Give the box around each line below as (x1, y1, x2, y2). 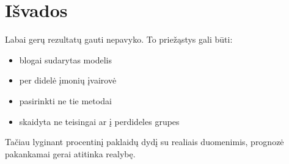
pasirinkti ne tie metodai (19, 94, 112, 107)
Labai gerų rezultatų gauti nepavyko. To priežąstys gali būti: (5, 33, 233, 46)
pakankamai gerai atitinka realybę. (5, 147, 136, 160)
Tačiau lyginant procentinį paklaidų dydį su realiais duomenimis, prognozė (5, 135, 284, 148)
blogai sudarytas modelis (19, 53, 112, 66)
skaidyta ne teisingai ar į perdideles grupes (19, 115, 180, 127)
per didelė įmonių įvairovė (19, 74, 117, 87)
